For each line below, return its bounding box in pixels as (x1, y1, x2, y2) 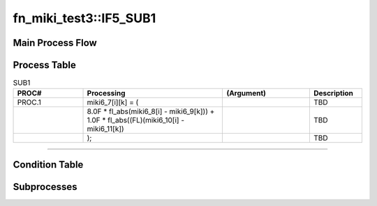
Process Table (13, 59, 76, 71)
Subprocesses (13, 181, 77, 193)
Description (313, 88, 354, 98)
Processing (87, 88, 126, 98)
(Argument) (226, 88, 267, 98)
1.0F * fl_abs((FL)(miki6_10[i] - (87, 116, 185, 125)
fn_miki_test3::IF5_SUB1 (13, 10, 156, 26)
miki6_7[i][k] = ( (87, 97, 139, 107)
